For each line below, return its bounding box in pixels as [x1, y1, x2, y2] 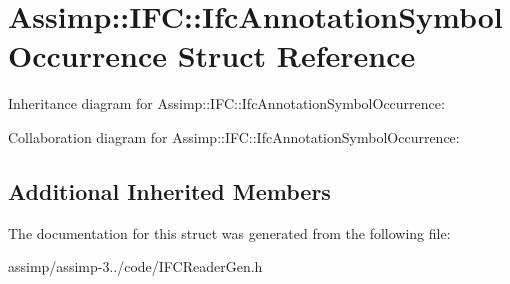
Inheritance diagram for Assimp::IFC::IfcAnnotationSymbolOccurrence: [8, 93, 445, 114]
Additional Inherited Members [8, 175, 331, 206]
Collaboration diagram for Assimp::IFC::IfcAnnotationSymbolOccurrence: [8, 126, 460, 147]
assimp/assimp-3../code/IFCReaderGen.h [8, 256, 263, 277]
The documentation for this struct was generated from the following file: [8, 222, 451, 243]
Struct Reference [177, 35, 416, 76]
